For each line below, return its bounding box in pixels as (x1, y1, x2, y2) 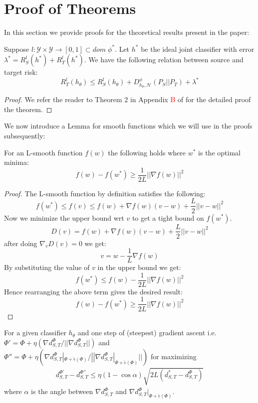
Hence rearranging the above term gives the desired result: (4, 286, 183, 296)
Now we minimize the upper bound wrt (4, 212, 124, 223)
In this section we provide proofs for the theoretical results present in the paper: (4, 27, 250, 37)
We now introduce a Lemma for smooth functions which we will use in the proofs (4, 121, 253, 131)
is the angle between (31, 386, 93, 397)
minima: (4, 157, 29, 167)
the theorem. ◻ (4, 104, 52, 114)
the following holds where (108, 147, 186, 157)
